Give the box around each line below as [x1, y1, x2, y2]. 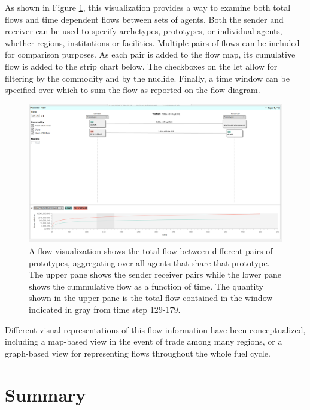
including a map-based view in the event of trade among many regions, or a [5, 335, 282, 348]
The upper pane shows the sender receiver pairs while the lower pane [29, 268, 282, 281]
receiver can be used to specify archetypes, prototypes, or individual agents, [5, 25, 282, 37]
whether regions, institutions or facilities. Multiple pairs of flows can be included [5, 36, 300, 49]
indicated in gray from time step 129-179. [29, 303, 181, 315]
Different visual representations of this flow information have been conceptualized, [5, 323, 306, 336]
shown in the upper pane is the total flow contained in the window [29, 291, 273, 304]
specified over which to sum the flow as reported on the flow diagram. [5, 83, 260, 96]
